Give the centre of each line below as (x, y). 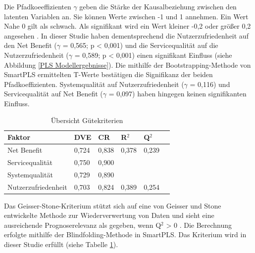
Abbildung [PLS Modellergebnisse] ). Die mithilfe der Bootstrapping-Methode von (127, 64)
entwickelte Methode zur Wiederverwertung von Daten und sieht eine (109, 215)
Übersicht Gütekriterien (87, 120)
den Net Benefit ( (30, 45)
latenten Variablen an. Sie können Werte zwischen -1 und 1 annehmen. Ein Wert (126, 16)
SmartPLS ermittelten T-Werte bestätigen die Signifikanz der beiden (108, 74)
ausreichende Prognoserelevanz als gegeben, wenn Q (83, 225)
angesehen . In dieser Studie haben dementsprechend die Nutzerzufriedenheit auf (126, 35)
